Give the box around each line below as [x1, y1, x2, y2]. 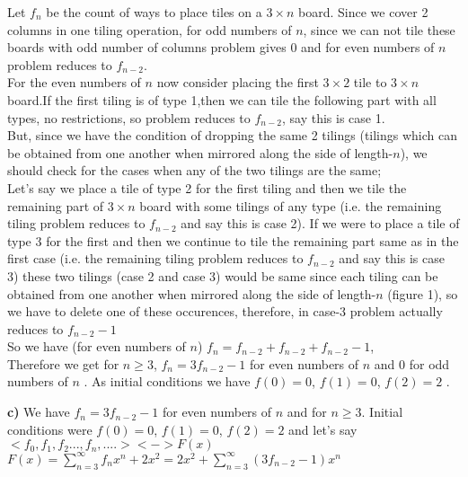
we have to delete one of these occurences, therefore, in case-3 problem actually [7, 302, 443, 321]
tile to [353, 73, 387, 92]
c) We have [7, 402, 70, 421]
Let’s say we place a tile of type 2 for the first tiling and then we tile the [7, 178, 407, 197]
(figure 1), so [387, 284, 458, 303]
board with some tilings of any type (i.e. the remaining [139, 196, 442, 215]
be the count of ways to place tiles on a [46, 3, 262, 21]
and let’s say [288, 420, 358, 438]
